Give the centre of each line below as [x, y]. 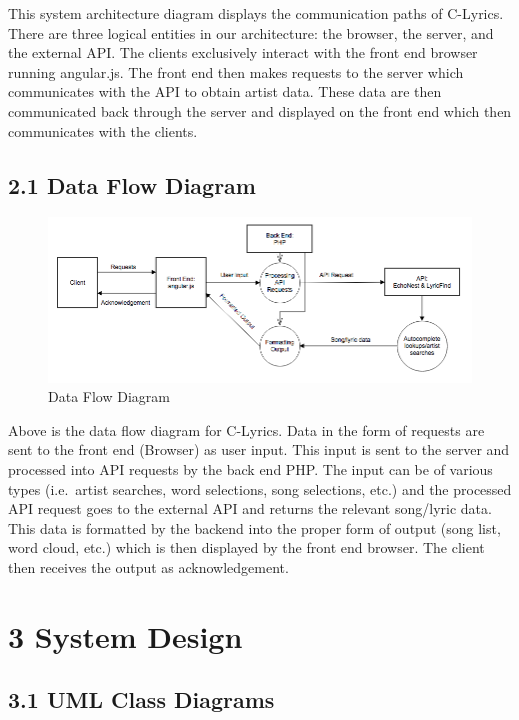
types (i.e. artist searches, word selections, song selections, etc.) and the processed [260, 488]
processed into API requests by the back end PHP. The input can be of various [250, 469]
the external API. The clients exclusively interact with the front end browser [243, 52]
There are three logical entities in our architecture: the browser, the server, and [251, 32]
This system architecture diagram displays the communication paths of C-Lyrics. [256, 13]
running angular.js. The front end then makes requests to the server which [236, 71]
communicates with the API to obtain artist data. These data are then [225, 91]
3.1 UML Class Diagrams [141, 699]
